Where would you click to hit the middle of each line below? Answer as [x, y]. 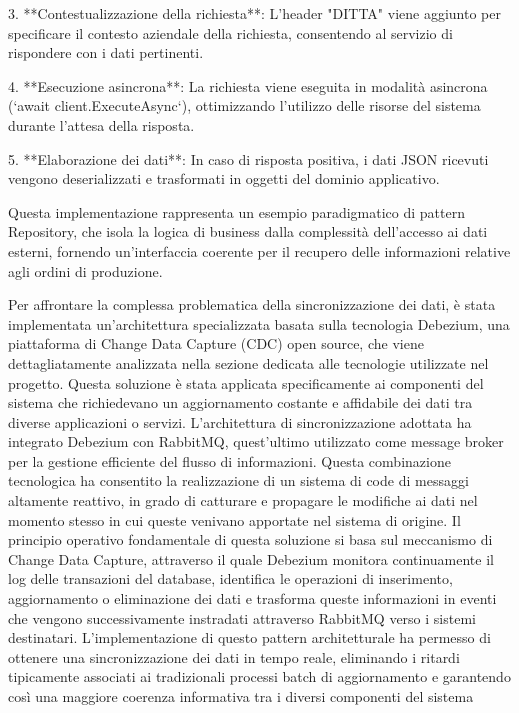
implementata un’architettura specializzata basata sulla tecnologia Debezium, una [259, 323]
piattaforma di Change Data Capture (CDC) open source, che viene [216, 343]
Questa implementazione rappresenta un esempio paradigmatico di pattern [236, 211]
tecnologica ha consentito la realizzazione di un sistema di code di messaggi [238, 480]
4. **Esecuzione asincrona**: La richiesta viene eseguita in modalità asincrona [248, 85]
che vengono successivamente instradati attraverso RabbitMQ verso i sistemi [242, 617]
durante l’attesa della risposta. [101, 124]
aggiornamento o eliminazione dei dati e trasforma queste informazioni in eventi [252, 598]
